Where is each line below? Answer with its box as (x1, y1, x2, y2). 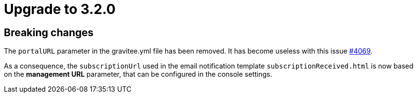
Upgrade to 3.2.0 (4, 1, 116, 17)
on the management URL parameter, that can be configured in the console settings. (4, 70, 272, 79)
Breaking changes (4, 26, 94, 39)
